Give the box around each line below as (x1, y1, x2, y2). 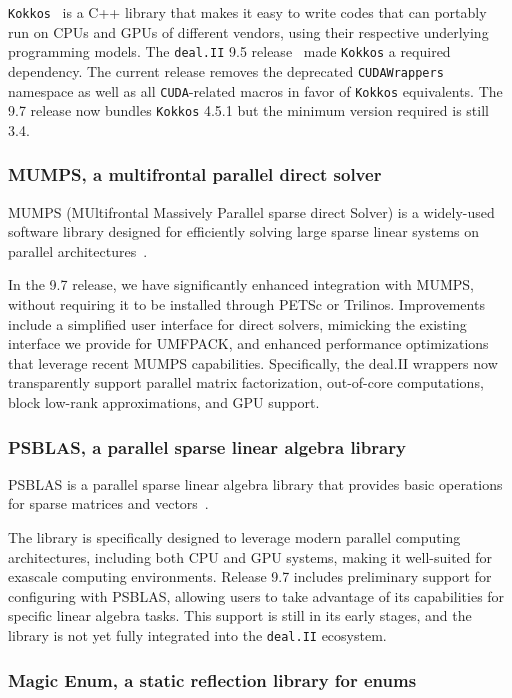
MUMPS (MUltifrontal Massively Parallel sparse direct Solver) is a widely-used (8, 201, 495, 222)
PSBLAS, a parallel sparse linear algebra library (8, 434, 406, 459)
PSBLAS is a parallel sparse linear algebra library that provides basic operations (8, 473, 503, 494)
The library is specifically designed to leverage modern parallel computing (8, 527, 461, 548)
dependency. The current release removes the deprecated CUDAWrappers (8, 60, 444, 81)
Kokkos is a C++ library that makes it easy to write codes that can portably (8, 2, 487, 22)
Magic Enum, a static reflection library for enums (8, 667, 417, 692)
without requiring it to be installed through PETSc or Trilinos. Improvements (8, 294, 485, 315)
